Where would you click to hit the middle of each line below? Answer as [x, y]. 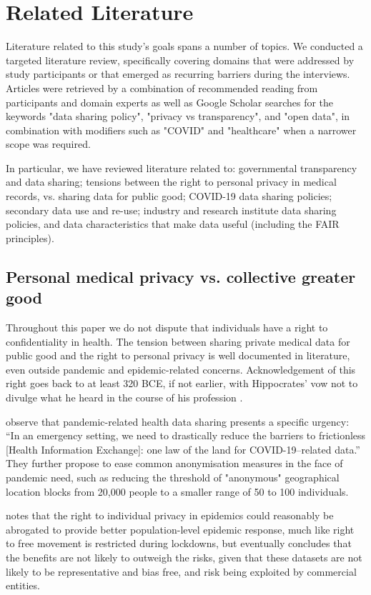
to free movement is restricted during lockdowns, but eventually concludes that [179, 543]
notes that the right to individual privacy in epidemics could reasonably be [170, 515]
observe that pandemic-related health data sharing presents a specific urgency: [178, 421]
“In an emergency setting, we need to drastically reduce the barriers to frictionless [186, 435]
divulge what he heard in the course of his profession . [124, 397]
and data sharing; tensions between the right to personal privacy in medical [171, 182]
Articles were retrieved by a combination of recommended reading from [162, 87]
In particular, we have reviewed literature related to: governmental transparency [182, 167]
